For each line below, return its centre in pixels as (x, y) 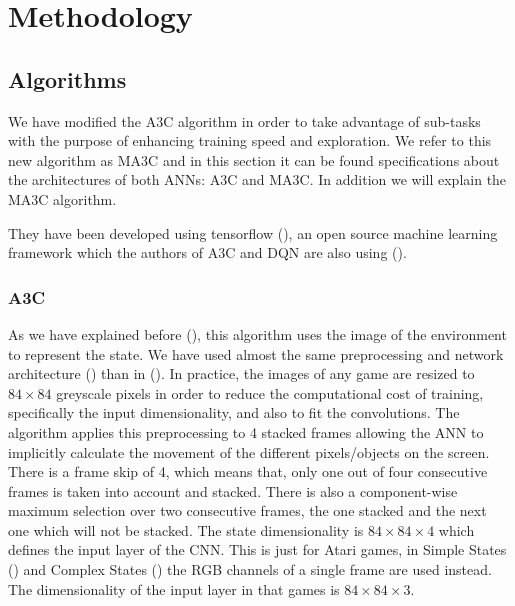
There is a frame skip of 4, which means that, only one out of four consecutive (248, 471)
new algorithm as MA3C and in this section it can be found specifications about (254, 159)
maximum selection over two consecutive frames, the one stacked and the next (247, 510)
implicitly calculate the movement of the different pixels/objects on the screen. (249, 451)
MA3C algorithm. (62, 198)
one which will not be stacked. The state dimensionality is (186, 529)
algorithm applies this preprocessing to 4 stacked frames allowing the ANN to (246, 431)
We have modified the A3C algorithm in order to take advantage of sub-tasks (244, 120)
